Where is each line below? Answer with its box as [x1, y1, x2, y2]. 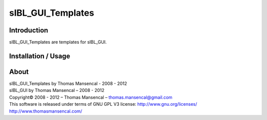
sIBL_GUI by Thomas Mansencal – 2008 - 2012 [9, 88, 105, 93]
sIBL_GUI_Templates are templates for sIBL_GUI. [9, 39, 107, 45]
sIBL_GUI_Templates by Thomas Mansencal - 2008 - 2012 [9, 80, 127, 86]
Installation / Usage [9, 52, 70, 60]
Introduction [9, 26, 48, 34]
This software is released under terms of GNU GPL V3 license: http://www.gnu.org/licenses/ [9, 101, 197, 107]
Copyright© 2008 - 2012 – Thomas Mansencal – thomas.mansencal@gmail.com [9, 94, 173, 100]
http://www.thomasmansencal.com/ [9, 108, 83, 114]
